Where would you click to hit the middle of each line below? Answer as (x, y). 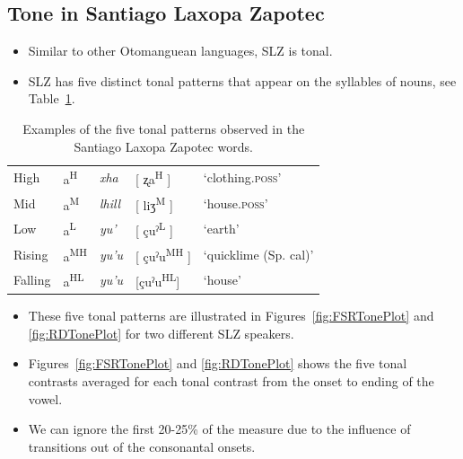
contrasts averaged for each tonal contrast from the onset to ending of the (231, 380)
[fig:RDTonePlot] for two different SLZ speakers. (161, 333)
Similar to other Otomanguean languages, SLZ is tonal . (180, 51)
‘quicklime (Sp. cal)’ (258, 254)
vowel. (45, 398)
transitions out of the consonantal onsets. (142, 446)
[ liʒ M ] (154, 203)
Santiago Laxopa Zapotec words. (163, 146)
